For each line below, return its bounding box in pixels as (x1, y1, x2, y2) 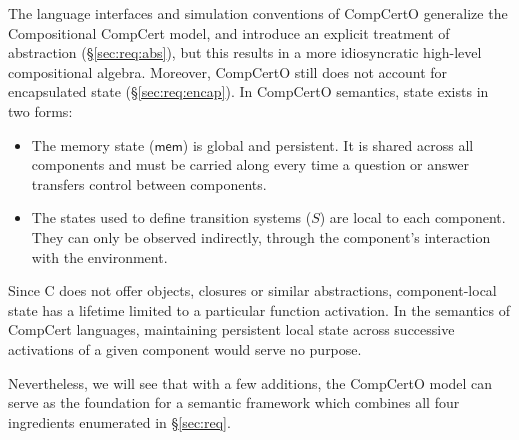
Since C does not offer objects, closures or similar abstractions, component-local (8, 280, 497, 301)
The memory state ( (31, 134, 155, 155)
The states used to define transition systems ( (31, 207, 312, 228)
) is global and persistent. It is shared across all (182, 134, 474, 155)
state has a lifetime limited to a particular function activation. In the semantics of (8, 299, 511, 320)
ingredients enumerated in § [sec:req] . (8, 411, 231, 432)
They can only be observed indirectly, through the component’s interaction (31, 226, 491, 247)
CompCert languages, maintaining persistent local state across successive (8, 319, 455, 340)
